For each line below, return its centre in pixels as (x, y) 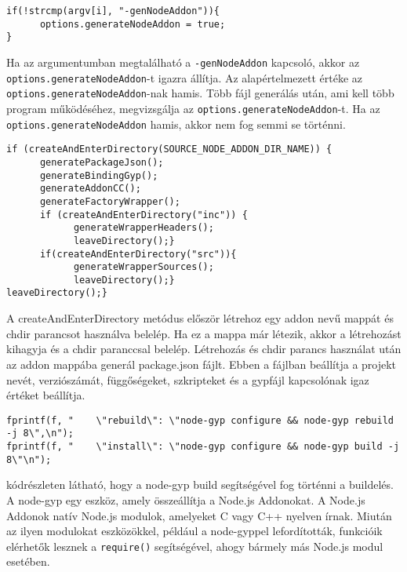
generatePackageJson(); (102, 162)
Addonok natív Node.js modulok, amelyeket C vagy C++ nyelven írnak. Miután (199, 515)
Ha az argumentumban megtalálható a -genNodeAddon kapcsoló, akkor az (183, 62)
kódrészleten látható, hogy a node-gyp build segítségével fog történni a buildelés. (200, 485)
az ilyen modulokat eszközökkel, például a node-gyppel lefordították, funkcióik (194, 531)
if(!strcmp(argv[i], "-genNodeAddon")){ (113, 11)
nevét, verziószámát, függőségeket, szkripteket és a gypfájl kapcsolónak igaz (188, 379)
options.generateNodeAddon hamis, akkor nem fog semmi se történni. (176, 124)
